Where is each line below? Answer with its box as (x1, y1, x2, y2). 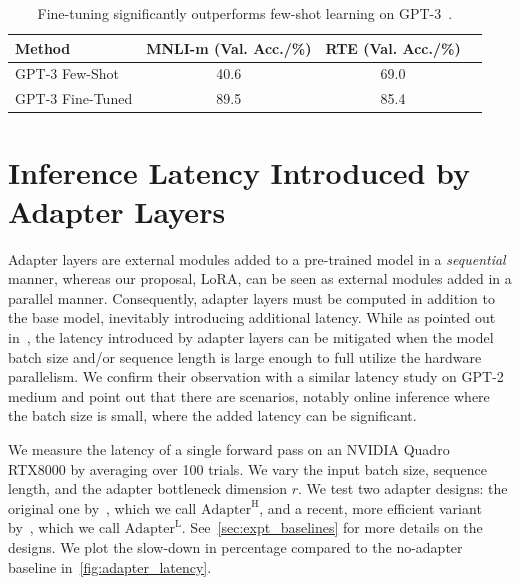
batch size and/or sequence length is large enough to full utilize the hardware (8, 346, 482, 367)
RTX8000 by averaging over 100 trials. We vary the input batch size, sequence (8, 458, 487, 479)
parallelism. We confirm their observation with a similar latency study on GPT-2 (8, 366, 504, 387)
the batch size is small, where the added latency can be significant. (8, 405, 417, 426)
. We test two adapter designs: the (297, 478, 508, 499)
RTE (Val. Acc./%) (325, 37, 461, 58)
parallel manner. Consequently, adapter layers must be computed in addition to (8, 287, 495, 308)
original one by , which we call (8, 497, 197, 518)
